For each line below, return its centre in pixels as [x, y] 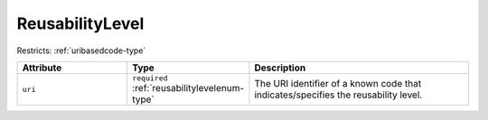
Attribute [42, 68]
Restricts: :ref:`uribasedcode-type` [81, 51]
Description [280, 68]
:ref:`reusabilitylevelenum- [188, 88]
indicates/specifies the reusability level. [338, 95]
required [150, 78]
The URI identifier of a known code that [338, 84]
